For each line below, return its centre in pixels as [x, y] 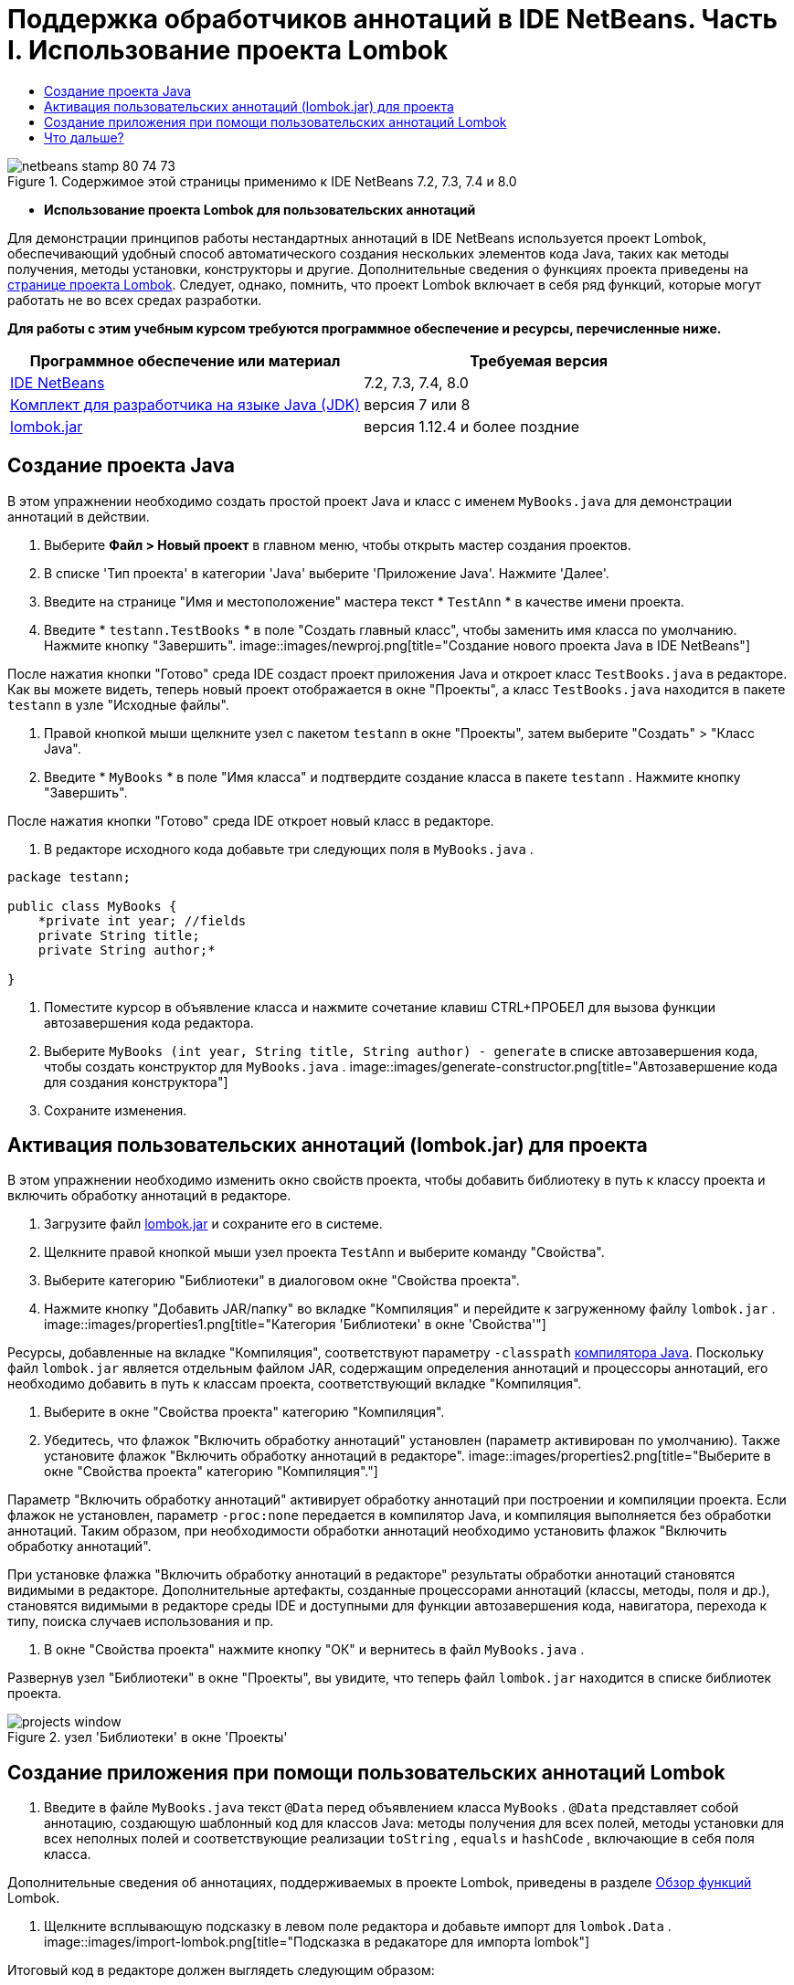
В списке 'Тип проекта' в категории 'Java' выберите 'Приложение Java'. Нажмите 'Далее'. [327, 573]
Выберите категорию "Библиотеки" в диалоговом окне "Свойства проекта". [282, 1281]
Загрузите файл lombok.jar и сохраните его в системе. [213, 1224]
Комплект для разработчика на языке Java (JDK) [185, 404]
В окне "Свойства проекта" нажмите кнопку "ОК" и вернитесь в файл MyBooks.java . [314, 1650]
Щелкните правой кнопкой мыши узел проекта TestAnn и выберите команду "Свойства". [324, 1252]
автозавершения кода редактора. [149, 1022]
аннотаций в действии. [79, 516]
